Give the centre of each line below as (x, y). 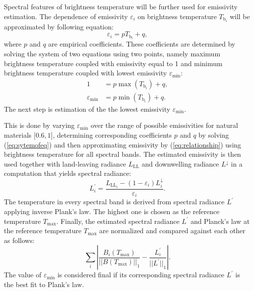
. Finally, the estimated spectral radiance (118, 221)
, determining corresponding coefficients (112, 135)
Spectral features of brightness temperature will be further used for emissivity (121, 6)
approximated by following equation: (59, 26)
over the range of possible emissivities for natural (165, 125)
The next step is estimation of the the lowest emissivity (87, 109)
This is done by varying (39, 125)
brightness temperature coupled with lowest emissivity (86, 73)
